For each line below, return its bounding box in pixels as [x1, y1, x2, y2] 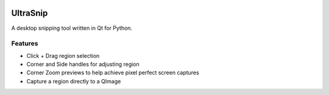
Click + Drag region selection [26, 52, 100, 59]
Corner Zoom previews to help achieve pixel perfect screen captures [26, 69, 199, 76]
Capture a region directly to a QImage [26, 77, 121, 85]
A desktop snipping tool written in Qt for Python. [11, 24, 133, 32]
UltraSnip [11, 8, 48, 18]
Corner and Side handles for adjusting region [26, 61, 140, 68]
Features [11, 40, 38, 48]
